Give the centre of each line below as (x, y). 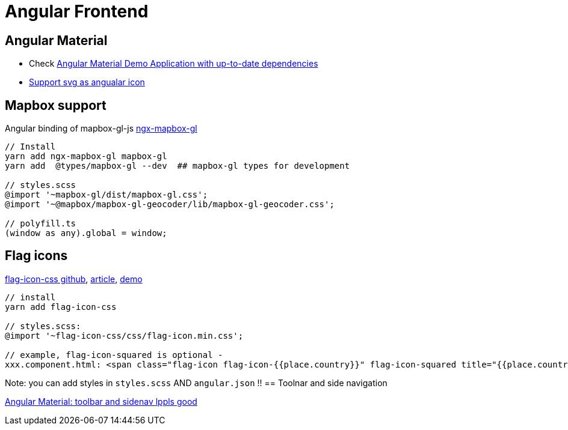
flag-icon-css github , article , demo (74, 279)
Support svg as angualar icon (87, 82)
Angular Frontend (77, 11)
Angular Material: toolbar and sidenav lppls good (101, 401)
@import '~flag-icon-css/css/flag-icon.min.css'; (124, 335)
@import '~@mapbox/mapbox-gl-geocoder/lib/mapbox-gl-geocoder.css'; (170, 204)
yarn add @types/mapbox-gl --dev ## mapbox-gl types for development (177, 166)
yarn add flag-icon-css (61, 307)
